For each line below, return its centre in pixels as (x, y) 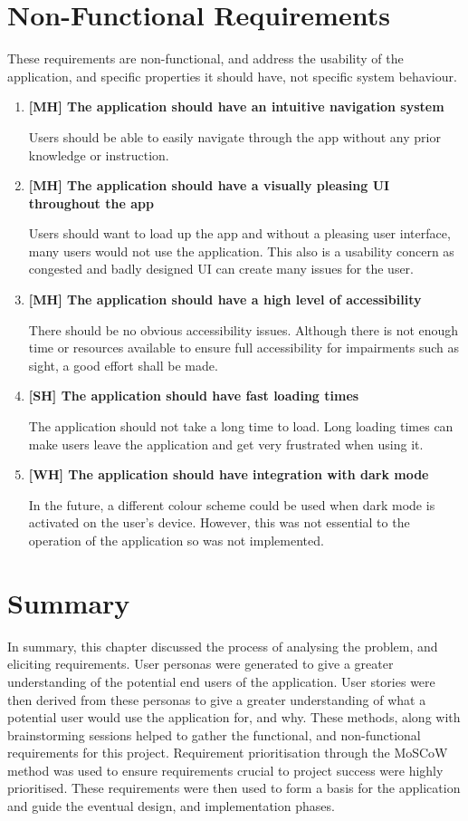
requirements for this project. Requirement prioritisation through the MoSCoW (228, 753)
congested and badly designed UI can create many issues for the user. (221, 269)
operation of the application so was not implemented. (176, 540)
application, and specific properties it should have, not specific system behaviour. (232, 76)
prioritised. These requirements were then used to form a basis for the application (234, 788)
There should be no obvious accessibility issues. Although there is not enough (244, 329)
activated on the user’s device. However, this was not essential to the (219, 522)
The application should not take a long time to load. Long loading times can (241, 426)
